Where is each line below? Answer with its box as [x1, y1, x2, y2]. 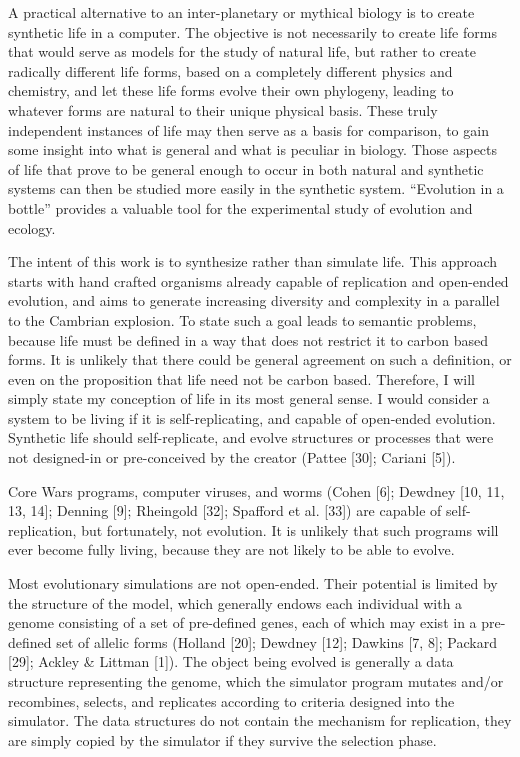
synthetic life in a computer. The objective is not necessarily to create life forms [8, 21, 497, 42]
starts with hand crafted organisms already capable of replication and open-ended [8, 270, 509, 291]
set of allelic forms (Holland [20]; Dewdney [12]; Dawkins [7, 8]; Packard [56, 631, 497, 652]
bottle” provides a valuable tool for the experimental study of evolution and [8, 197, 473, 218]
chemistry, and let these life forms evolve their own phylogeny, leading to [8, 80, 454, 101]
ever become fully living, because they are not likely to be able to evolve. [8, 539, 455, 560]
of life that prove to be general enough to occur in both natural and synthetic [8, 158, 484, 179]
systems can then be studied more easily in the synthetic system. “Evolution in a [8, 178, 504, 199]
